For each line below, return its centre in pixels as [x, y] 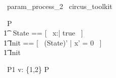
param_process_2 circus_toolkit [60, 6]
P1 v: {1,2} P [28, 69]
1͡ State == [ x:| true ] [43, 33]
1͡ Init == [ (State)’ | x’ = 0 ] [53, 42]
